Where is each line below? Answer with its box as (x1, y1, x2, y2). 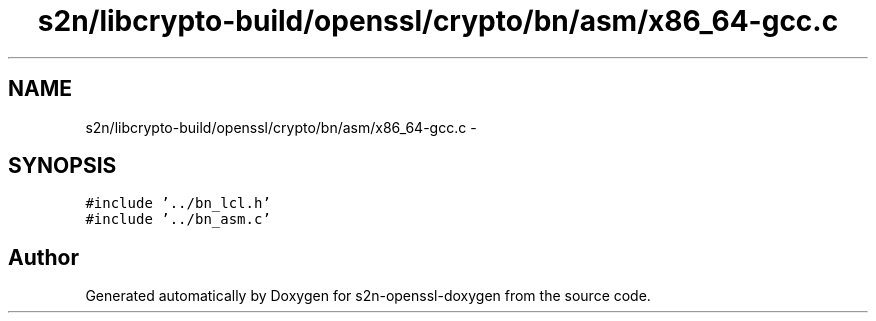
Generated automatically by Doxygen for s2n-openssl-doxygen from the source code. (85, 287, 651, 305)
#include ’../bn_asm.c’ (85, 211, 271, 228)
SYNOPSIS (8, 153, 117, 179)
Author (8, 244, 79, 270)
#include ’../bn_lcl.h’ (85, 195, 271, 212)
